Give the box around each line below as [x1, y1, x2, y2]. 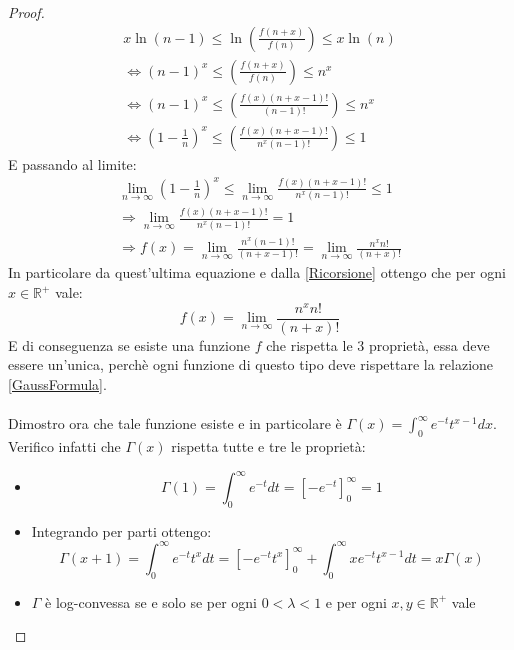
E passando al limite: [8, 153, 137, 174]
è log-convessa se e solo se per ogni [45, 591, 257, 612]
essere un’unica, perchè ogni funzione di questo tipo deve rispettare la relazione [8, 354, 494, 375]
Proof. [8, 2, 45, 22]
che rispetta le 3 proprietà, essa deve [266, 334, 490, 355]
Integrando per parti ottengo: [31, 520, 212, 541]
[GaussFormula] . [8, 373, 107, 394]
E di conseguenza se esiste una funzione [8, 334, 250, 355]
